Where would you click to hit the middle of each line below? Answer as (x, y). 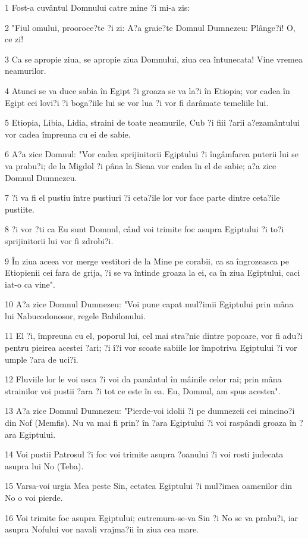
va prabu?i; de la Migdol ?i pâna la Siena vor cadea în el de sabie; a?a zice (141, 165)
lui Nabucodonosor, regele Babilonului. (75, 315)
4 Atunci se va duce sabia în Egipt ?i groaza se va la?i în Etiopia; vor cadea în (147, 90)
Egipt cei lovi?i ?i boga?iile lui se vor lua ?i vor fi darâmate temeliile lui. (137, 102)
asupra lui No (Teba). (44, 465)
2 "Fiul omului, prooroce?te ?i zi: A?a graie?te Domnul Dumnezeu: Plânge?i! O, (150, 27)
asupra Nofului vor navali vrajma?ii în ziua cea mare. (102, 529)
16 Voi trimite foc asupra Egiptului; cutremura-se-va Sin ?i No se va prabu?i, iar (152, 517)
